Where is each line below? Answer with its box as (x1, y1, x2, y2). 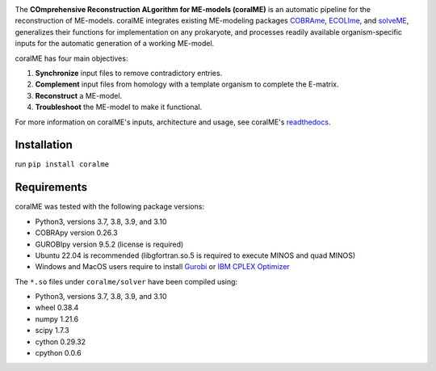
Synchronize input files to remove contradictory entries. (35, 68, 223, 78)
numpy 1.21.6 (35, 314, 79, 323)
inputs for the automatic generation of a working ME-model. (15, 39, 215, 48)
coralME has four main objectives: (15, 53, 128, 63)
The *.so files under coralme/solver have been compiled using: (15, 276, 238, 286)
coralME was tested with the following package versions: (15, 202, 205, 212)
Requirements (15, 180, 88, 194)
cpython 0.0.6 (35, 348, 82, 358)
